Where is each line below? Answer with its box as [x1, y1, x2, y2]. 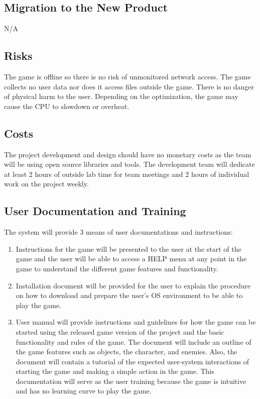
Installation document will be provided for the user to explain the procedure [16, 280, 251, 290]
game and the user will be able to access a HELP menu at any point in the [16, 253, 247, 264]
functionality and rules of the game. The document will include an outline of [16, 336, 251, 347]
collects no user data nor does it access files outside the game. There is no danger [4, 81, 254, 91]
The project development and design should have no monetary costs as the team [4, 149, 251, 159]
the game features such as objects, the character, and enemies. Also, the [16, 346, 237, 357]
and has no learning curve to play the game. [16, 385, 152, 396]
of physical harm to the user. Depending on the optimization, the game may [4, 91, 238, 102]
